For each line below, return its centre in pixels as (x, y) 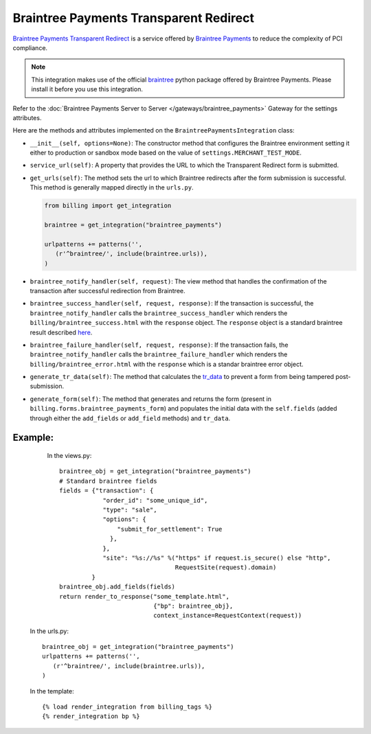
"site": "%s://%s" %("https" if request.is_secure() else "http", (217, 558)
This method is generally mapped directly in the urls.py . (112, 187)
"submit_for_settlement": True (170, 529)
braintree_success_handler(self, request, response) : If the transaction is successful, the (172, 303)
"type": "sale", (130, 509)
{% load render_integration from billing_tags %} (127, 707)
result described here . (61, 332)
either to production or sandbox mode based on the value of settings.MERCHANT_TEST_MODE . (166, 153)
